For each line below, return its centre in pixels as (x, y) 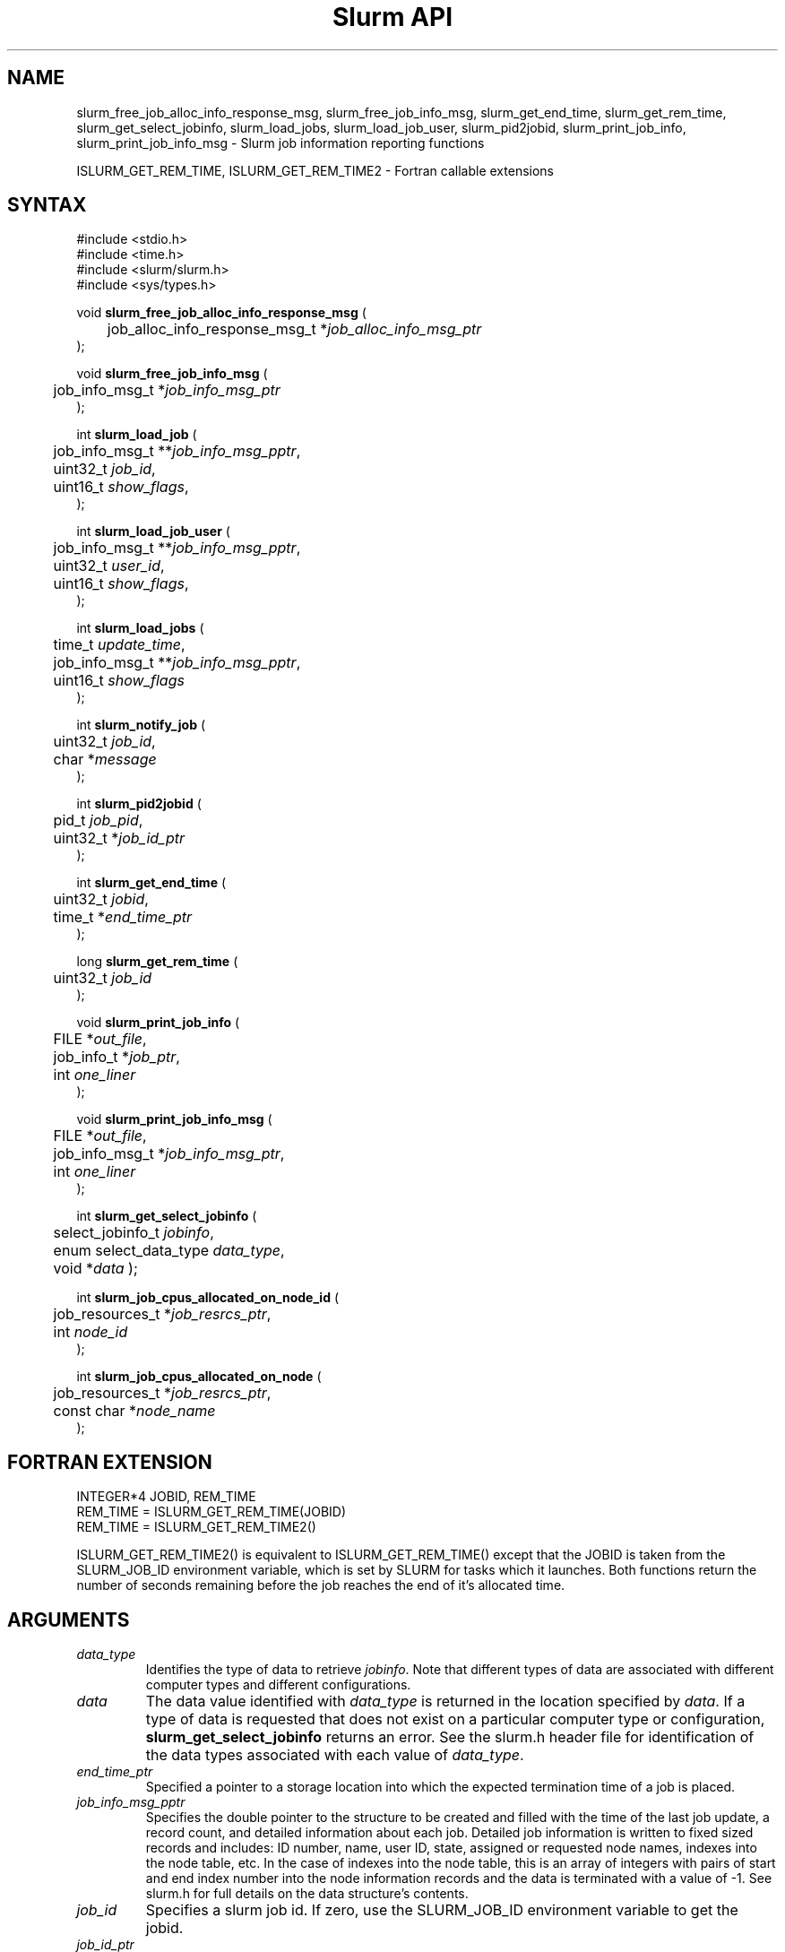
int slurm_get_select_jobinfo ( (167, 1216)
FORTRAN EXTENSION (110, 1462)
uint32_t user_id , (109, 566)
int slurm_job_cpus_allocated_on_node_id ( (208, 1298)
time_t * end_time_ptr (123, 917)
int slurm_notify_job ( (141, 725)
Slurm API (392, 17)
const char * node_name (134, 1411)
